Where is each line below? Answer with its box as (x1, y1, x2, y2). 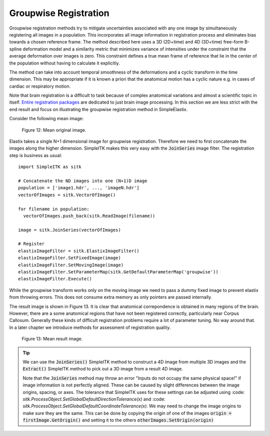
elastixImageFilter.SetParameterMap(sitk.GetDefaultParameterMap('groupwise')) (18, 269, 218, 275)
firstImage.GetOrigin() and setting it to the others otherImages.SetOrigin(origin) (22, 417, 214, 423)
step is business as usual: (9, 152, 62, 158)
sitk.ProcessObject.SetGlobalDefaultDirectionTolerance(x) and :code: (22, 396, 165, 402)
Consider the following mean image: (9, 116, 84, 122)
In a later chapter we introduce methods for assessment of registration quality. (9, 324, 171, 330)
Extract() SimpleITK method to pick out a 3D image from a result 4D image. (22, 366, 183, 372)
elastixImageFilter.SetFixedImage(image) (18, 255, 121, 261)
